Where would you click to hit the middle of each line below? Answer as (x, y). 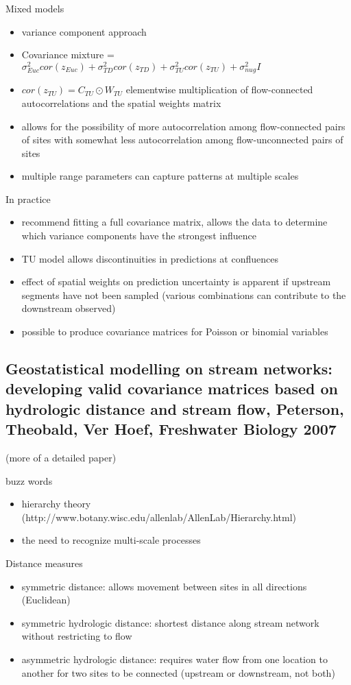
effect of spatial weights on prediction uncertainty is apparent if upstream (176, 281)
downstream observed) (69, 308)
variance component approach (84, 31)
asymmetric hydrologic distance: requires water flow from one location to (174, 659)
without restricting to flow (77, 636)
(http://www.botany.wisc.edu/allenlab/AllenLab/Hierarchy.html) (159, 517)
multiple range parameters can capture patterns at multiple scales (160, 176)
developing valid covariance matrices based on (172, 388)
